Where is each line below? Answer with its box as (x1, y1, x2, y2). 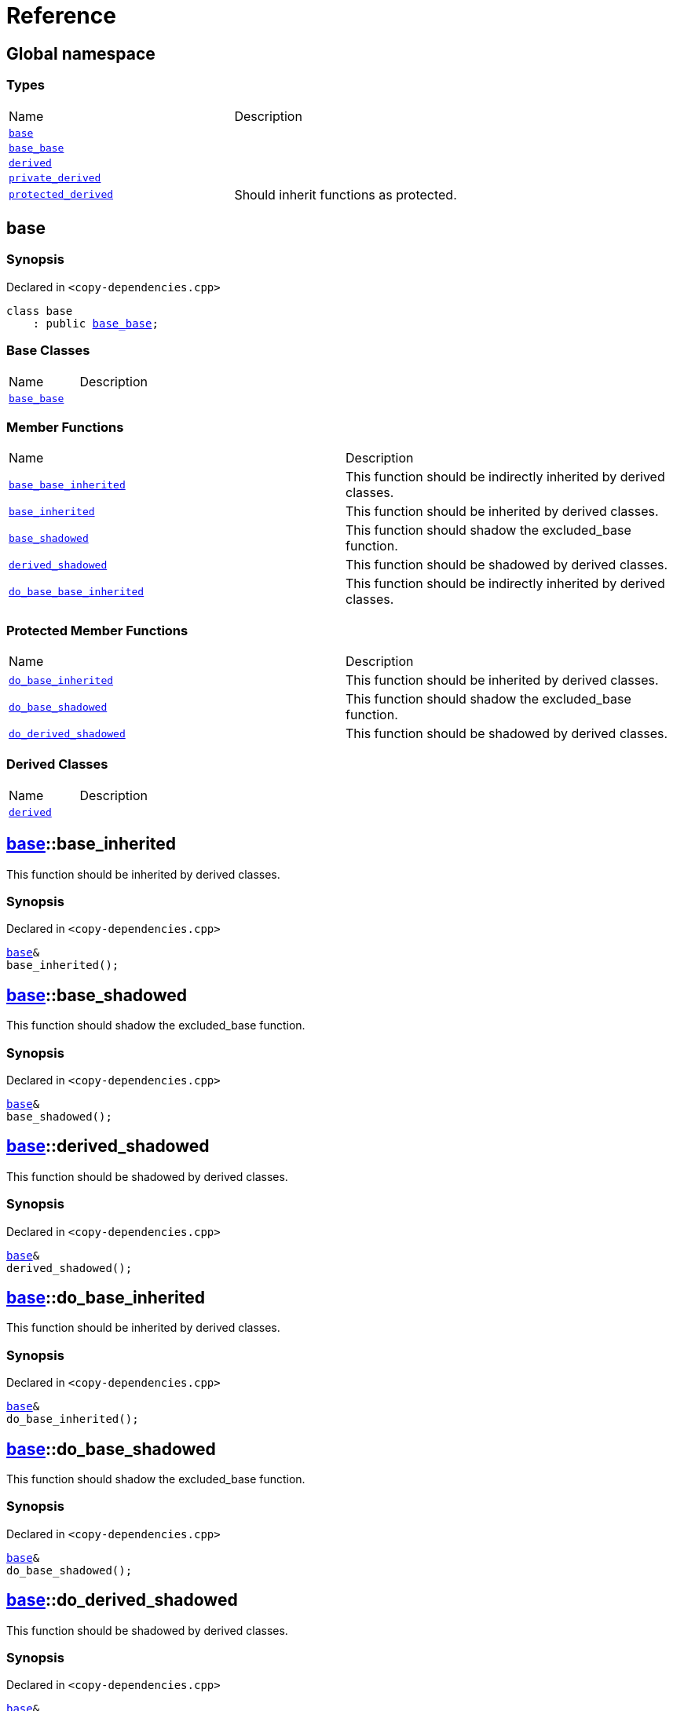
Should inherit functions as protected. (234, 186, 457, 203)
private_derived (9, 171, 101, 184)
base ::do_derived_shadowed (6, 1590, 238, 1610)
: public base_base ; (32, 316, 159, 330)
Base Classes (6, 342, 90, 359)
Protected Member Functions (6, 622, 188, 638)
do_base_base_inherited (9, 585, 144, 598)
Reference (6, 2, 116, 29)
